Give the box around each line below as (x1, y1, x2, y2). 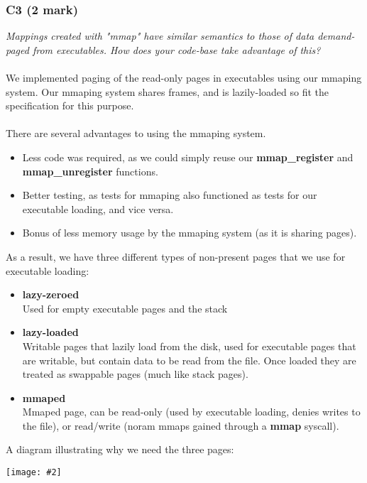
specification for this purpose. (6, 98, 134, 113)
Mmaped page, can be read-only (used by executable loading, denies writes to (22, 404, 361, 419)
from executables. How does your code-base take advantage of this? (32, 42, 321, 57)
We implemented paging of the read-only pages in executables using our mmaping (6, 70, 362, 85)
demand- (317, 28, 355, 43)
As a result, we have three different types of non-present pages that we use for (6, 249, 346, 264)
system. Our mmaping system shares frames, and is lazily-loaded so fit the (6, 84, 329, 99)
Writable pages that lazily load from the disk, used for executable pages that (22, 338, 356, 353)
